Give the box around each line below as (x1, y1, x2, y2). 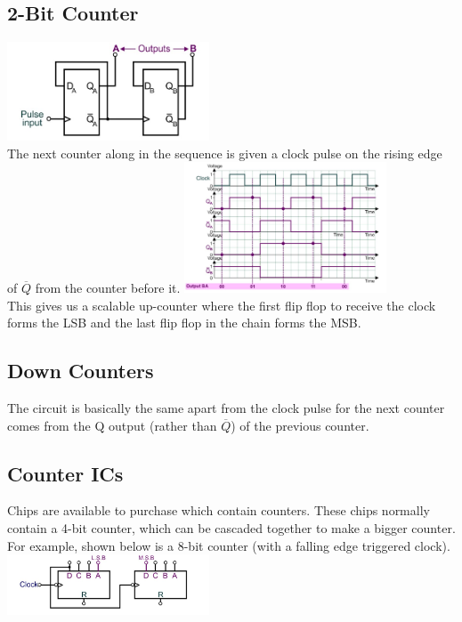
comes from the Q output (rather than (7, 416, 217, 434)
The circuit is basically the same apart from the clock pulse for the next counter (7, 399, 445, 417)
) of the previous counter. (231, 416, 369, 434)
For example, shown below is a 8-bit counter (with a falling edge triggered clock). (7, 536, 450, 554)
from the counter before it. (35, 279, 181, 297)
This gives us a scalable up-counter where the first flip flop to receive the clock (7, 295, 436, 314)
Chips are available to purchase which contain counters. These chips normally (7, 501, 430, 520)
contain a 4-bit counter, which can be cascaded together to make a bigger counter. (7, 519, 456, 537)
